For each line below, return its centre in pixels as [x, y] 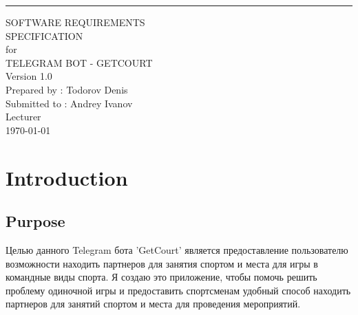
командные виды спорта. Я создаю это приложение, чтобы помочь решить [161, 277]
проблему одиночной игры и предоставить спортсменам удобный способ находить [178, 290]
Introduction [67, 177]
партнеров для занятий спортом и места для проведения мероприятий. [153, 304]
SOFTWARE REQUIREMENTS [75, 22]
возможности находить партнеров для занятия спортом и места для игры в [162, 263]
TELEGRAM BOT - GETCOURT [79, 62]
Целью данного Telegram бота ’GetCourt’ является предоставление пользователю [177, 249]
